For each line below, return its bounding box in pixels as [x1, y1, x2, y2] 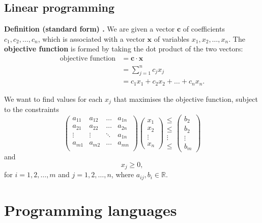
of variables [154, 33, 190, 44]
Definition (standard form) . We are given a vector [4, 23, 175, 34]
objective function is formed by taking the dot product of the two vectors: [4, 43, 243, 54]
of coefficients [183, 23, 225, 34]
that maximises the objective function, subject [113, 93, 258, 104]
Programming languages [4, 200, 177, 220]
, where [111, 169, 134, 180]
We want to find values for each [4, 93, 103, 104]
